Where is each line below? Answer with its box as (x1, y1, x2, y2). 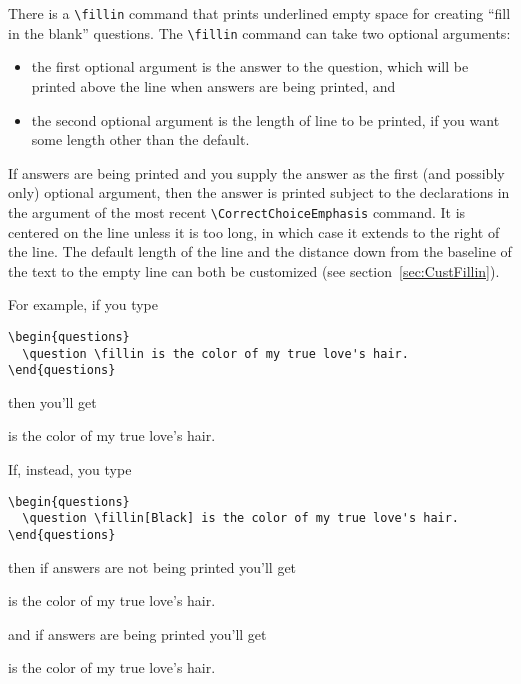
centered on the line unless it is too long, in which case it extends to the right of (8, 221, 500, 242)
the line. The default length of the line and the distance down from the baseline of (8, 241, 512, 262)
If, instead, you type (8, 459, 132, 480)
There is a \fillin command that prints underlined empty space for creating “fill (8, 3, 511, 23)
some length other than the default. (31, 129, 250, 150)
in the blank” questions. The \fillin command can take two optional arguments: (8, 22, 511, 43)
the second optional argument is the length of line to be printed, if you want (31, 109, 500, 130)
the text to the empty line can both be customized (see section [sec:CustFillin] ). (8, 260, 500, 281)
